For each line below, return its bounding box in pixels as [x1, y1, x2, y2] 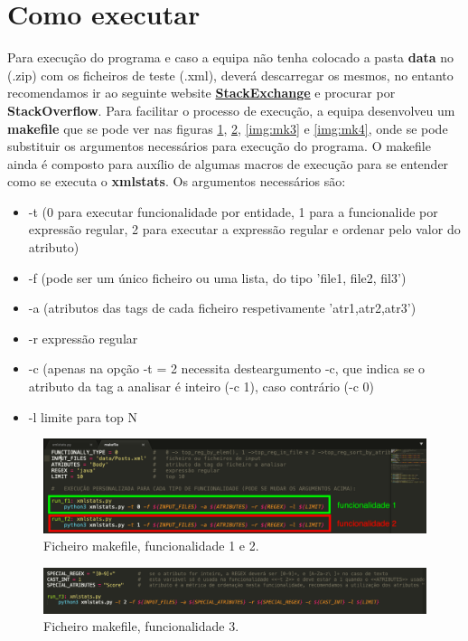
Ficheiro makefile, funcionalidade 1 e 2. [43, 536, 259, 555]
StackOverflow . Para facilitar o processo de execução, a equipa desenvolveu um [7, 100, 455, 119]
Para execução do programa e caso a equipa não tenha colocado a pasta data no [7, 48, 454, 67]
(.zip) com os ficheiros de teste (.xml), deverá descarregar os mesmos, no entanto [7, 65, 454, 84]
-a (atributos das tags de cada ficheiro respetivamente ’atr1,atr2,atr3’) [28, 298, 417, 317]
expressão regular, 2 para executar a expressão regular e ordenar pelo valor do [28, 220, 461, 239]
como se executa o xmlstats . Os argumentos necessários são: [7, 172, 346, 191]
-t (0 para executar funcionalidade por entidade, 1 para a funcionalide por [28, 202, 438, 221]
